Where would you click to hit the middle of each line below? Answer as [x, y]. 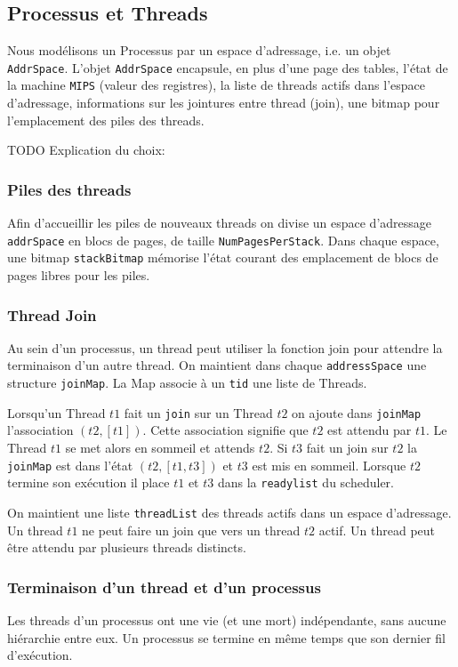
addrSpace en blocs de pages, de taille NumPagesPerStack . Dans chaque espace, [223, 240]
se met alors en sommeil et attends [160, 447]
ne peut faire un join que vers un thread [191, 530]
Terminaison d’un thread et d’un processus [164, 587]
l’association [40, 430]
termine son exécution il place [88, 482]
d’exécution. [40, 655]
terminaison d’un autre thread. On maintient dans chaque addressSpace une [217, 365]
